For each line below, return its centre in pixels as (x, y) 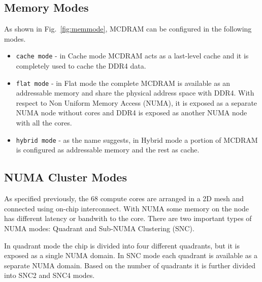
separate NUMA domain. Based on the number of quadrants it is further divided (130, 265)
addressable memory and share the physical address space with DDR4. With (135, 93)
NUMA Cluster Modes (65, 177)
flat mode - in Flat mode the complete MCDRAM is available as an (123, 83)
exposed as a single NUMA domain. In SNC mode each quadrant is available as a (131, 255)
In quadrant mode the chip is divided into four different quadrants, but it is (122, 245)
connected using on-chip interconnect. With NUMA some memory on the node (127, 208)
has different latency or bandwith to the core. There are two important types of (128, 218)
